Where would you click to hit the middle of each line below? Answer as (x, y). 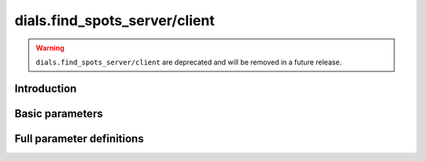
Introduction (46, 88)
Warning (50, 48)
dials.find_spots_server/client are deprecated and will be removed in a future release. (189, 62)
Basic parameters (59, 113)
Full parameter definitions (79, 139)
